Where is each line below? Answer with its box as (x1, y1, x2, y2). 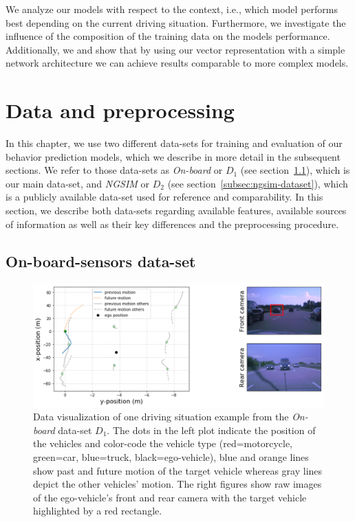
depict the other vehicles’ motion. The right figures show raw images (33, 477, 322, 491)
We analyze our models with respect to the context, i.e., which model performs (6, 2, 338, 16)
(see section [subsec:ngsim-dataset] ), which (167, 176, 348, 190)
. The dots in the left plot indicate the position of (107, 422, 316, 437)
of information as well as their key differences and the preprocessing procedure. (6, 216, 339, 231)
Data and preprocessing (6, 96, 235, 124)
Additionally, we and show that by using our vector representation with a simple (6, 42, 345, 56)
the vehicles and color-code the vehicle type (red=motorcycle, (33, 436, 292, 451)
